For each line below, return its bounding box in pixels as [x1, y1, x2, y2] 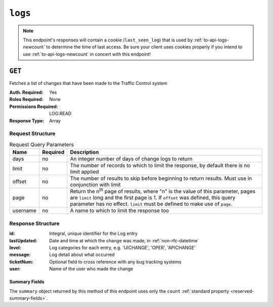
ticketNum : [9, 259, 34, 265]
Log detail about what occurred [49, 251, 115, 258]
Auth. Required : [9, 89, 43, 95]
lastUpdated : [9, 237, 37, 243]
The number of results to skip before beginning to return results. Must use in [70, 175, 252, 182]
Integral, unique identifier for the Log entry [49, 230, 138, 237]
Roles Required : [9, 96, 43, 103]
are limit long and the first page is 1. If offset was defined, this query [70, 194, 236, 201]
